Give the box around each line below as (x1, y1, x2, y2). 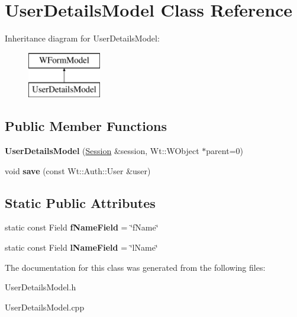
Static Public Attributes (5, 193, 156, 212)
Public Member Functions (5, 117, 167, 135)
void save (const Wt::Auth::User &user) (5, 164, 151, 177)
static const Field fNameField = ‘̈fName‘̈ (5, 221, 159, 233)
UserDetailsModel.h (5, 281, 76, 293)
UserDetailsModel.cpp (5, 300, 85, 313)
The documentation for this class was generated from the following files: (5, 261, 266, 273)
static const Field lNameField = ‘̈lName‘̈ (5, 241, 158, 254)
